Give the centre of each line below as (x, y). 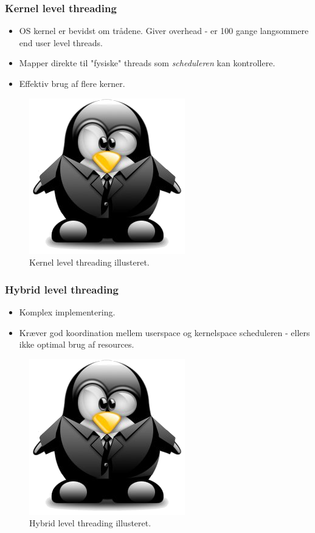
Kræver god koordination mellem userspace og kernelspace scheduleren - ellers (164, 332)
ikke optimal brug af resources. (77, 344)
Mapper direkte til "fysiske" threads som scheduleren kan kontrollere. (147, 63)
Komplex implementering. (67, 312)
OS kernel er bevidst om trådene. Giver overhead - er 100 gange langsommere (164, 31)
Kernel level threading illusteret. (89, 262)
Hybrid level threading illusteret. (90, 523)
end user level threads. (61, 42)
